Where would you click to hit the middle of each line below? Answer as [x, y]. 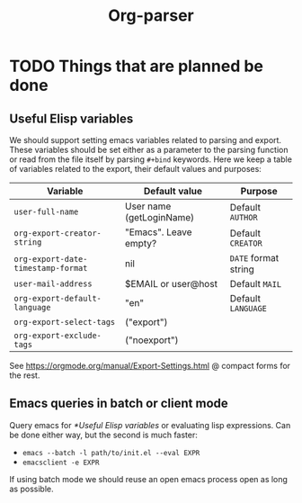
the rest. [25, 375]
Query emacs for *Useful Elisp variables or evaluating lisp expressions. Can [150, 425]
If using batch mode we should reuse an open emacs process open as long [148, 479]
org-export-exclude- [58, 335]
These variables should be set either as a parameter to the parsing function [149, 150]
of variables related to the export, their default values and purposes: [136, 169]
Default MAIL [255, 284]
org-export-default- [58, 298]
